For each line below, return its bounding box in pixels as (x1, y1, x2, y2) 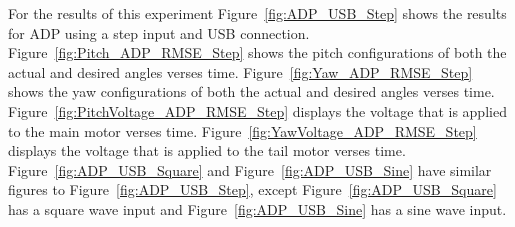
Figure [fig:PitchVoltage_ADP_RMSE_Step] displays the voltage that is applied (8, 100, 507, 121)
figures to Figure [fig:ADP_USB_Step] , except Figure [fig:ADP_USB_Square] (8, 179, 497, 200)
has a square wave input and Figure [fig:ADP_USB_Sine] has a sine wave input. (8, 198, 507, 219)
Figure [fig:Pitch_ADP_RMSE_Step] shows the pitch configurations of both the (8, 42, 507, 63)
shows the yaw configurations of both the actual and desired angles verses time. (8, 81, 495, 102)
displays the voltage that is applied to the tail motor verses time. (8, 140, 406, 161)
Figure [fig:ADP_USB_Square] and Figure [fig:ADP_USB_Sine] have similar (8, 159, 492, 180)
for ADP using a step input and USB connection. (8, 22, 310, 43)
